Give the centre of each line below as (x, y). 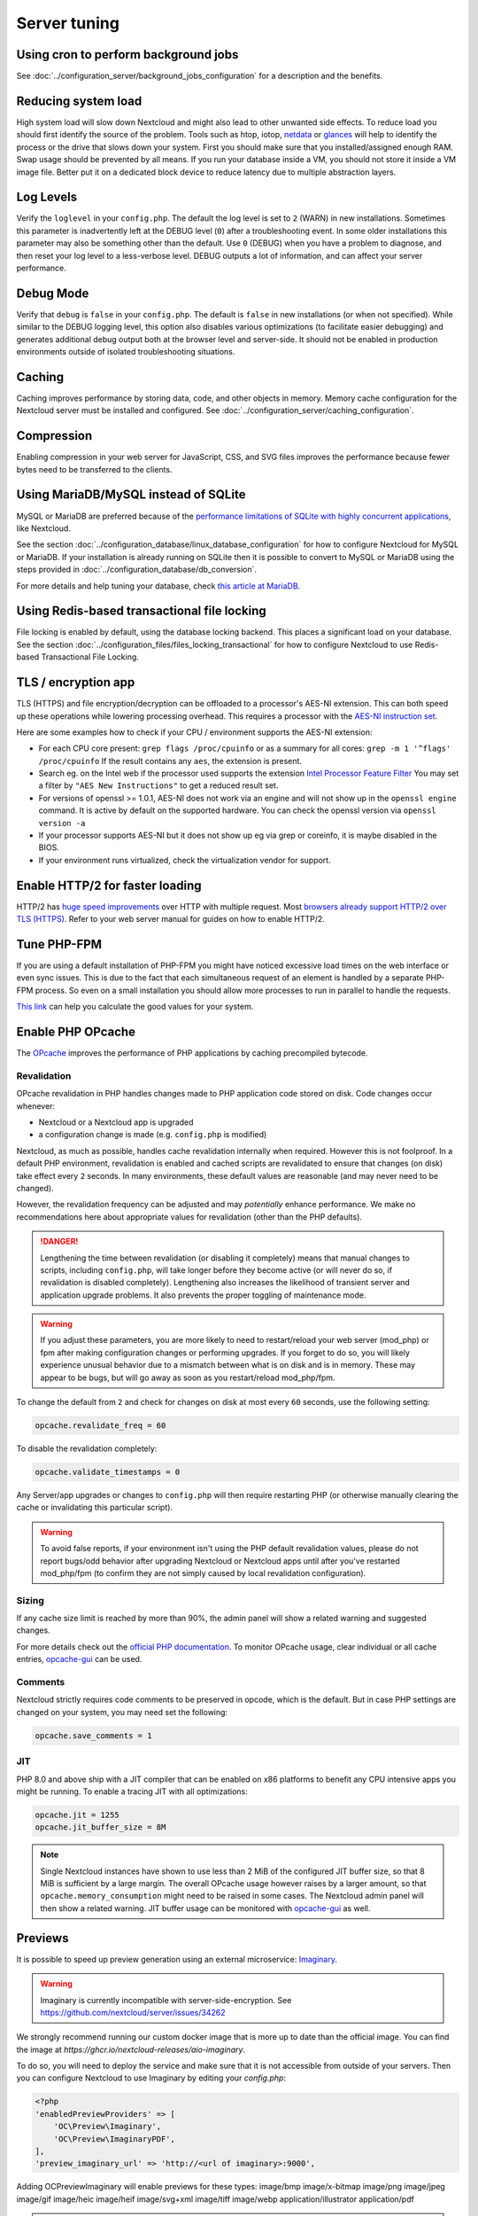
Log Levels (47, 197)
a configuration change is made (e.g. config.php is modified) (153, 1135)
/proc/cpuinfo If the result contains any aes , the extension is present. (170, 761)
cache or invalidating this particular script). (94, 1508)
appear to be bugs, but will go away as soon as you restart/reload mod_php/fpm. (188, 1377)
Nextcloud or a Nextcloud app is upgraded (116, 1122)
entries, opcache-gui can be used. (79, 1659)
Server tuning (68, 23)
